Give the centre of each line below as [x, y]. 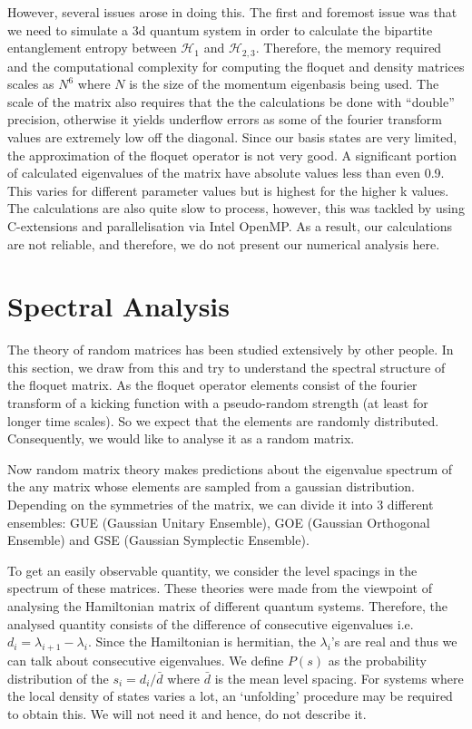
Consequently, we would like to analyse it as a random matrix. [181, 438]
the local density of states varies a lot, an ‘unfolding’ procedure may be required [230, 696]
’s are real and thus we [394, 642]
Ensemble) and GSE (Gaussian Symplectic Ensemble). [158, 540]
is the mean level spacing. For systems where [339, 678]
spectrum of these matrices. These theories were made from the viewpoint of [220, 588]
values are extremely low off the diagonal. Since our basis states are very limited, [232, 137]
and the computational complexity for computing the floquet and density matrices [236, 66]
